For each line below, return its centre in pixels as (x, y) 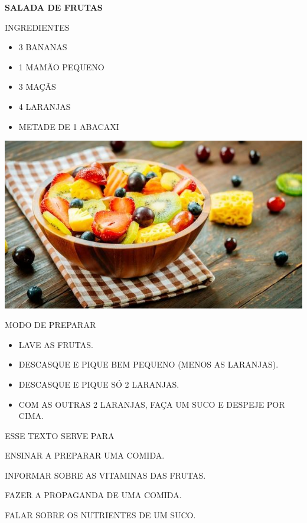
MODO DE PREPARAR (50, 325)
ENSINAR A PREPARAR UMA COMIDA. (85, 455)
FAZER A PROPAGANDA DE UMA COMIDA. (93, 495)
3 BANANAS (43, 47)
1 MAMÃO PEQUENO (61, 66)
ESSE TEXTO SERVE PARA (60, 435)
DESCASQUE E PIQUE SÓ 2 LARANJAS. (99, 384)
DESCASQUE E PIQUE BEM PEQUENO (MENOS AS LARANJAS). (148, 364)
